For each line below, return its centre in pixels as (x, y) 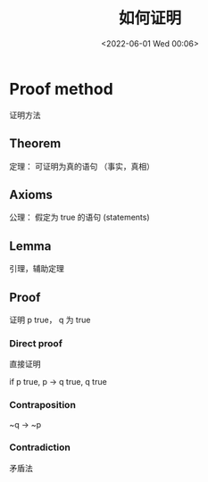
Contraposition (42, 405)
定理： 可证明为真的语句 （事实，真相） (82, 166)
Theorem (35, 144)
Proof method (61, 89)
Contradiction (40, 447)
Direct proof (36, 343)
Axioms (31, 194)
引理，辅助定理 (37, 269)
